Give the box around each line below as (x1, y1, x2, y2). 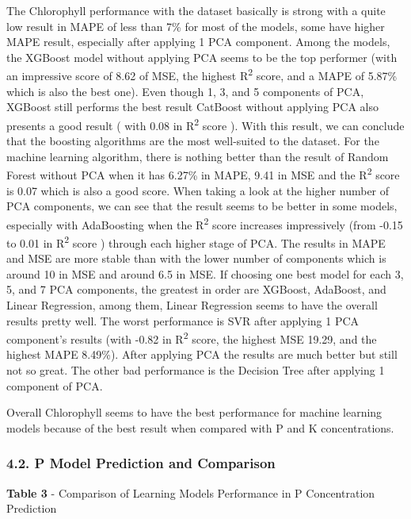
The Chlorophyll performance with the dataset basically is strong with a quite (6, 2, 386, 18)
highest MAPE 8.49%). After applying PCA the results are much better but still (6, 346, 398, 363)
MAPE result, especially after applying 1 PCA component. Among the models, (6, 33, 390, 50)
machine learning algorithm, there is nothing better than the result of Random (6, 148, 389, 164)
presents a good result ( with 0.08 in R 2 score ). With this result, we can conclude (6, 114, 405, 133)
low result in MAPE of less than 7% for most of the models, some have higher (6, 17, 385, 34)
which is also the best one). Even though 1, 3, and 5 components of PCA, (6, 83, 364, 99)
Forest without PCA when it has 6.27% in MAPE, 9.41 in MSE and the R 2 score (6, 164, 400, 183)
